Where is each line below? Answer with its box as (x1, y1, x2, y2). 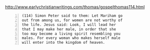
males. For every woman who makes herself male (21, 36, 121, 40)
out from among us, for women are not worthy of (21, 18, 123, 23)
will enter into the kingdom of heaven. (21, 40, 106, 45)
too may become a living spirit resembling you (21, 31, 121, 36)
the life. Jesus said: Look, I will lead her (21, 22, 116, 27)
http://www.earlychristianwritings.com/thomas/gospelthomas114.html (5, 4, 145, 10)
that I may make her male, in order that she (21, 26, 116, 32)
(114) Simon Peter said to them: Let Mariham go (21, 13, 123, 18)
